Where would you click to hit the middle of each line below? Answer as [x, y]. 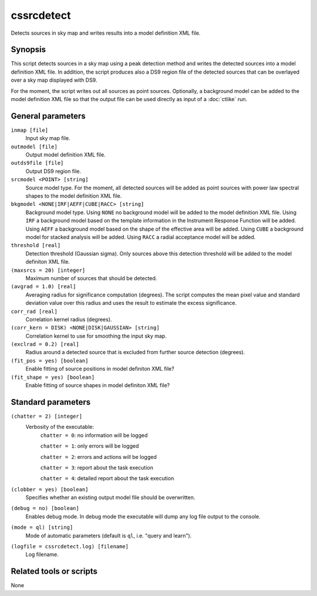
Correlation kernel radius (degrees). [69, 319]
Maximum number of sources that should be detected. [91, 278]
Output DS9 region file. [53, 171]
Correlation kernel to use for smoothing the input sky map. [96, 336]
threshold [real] [36, 245]
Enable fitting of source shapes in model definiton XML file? [98, 385]
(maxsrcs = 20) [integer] [48, 270]
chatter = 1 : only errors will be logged [90, 446]
